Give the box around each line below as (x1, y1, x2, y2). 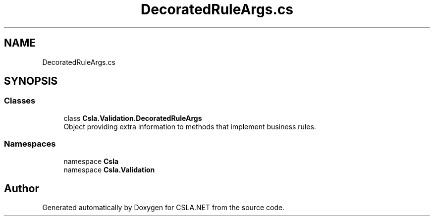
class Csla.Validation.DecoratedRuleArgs (63, 113, 202, 122)
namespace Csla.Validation (63, 165, 155, 174)
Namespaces (4, 139, 56, 149)
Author (4, 182, 39, 195)
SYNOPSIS (4, 75, 58, 88)
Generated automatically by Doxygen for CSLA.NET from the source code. (42, 203, 285, 212)
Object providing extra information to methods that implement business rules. (63, 122, 316, 131)
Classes (4, 96, 36, 106)
